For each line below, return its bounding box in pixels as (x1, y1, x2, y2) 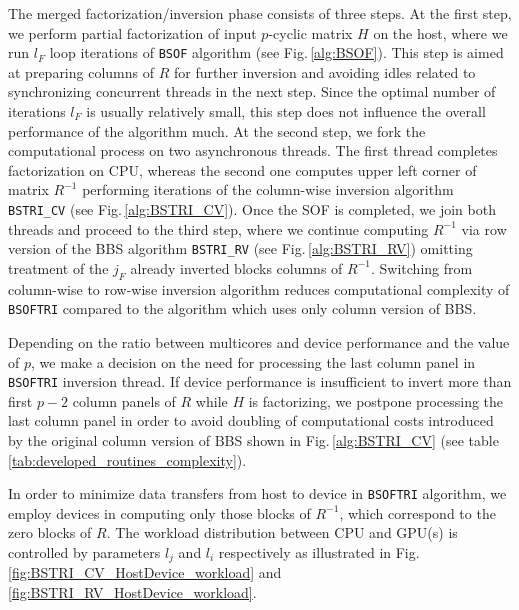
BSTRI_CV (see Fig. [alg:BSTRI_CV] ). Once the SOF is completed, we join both (8, 199, 496, 219)
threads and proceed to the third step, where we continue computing (8, 218, 429, 239)
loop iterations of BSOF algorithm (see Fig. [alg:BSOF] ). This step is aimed (49, 42, 504, 63)
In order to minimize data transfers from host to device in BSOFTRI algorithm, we (8, 483, 507, 504)
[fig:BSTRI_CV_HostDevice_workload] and (8, 562, 282, 583)
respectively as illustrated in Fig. (218, 542, 420, 563)
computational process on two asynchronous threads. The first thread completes (8, 140, 498, 161)
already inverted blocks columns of (130, 257, 343, 278)
